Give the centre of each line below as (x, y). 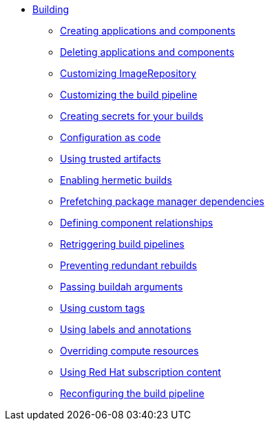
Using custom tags (103, 308)
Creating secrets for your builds (132, 116)
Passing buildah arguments (122, 287)
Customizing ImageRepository (128, 73)
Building (51, 9)
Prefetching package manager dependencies (162, 201)
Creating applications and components (148, 31)
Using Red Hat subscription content (141, 372)
